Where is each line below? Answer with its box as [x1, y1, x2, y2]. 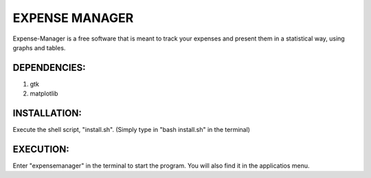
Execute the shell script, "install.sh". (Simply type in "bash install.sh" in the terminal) [12, 126, 251, 134]
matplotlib [30, 89, 58, 98]
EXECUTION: [12, 143, 70, 155]
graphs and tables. [12, 43, 66, 52]
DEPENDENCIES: [12, 62, 86, 74]
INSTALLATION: [12, 107, 82, 120]
